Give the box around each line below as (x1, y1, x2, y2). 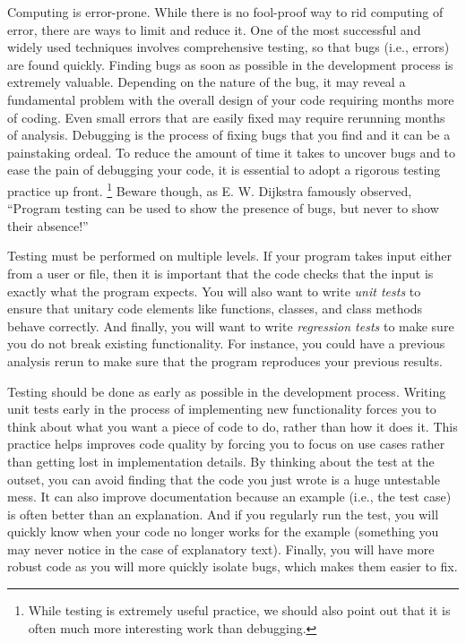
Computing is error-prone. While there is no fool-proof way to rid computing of (7, 3, 444, 21)
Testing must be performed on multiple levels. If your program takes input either (7, 246, 452, 265)
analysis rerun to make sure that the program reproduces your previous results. (7, 351, 443, 370)
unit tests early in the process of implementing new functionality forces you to (7, 399, 436, 418)
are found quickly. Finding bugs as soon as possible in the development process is (7, 55, 453, 73)
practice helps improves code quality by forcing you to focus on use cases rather (7, 434, 445, 453)
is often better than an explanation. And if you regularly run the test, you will (7, 504, 439, 523)
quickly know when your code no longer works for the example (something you (7, 522, 439, 541)
